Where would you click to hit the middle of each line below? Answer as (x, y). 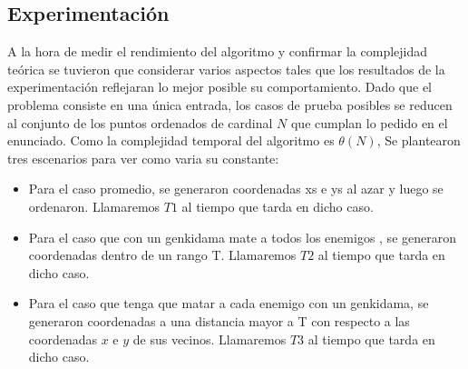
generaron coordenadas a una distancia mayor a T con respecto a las (219, 320)
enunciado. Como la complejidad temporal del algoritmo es (171, 140)
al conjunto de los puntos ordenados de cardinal (140, 122)
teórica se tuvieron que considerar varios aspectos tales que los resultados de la (226, 69)
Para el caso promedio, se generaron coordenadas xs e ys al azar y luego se (236, 189)
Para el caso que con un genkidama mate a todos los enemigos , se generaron (242, 237)
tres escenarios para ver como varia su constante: (143, 158)
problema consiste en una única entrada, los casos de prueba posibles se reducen (230, 104)
